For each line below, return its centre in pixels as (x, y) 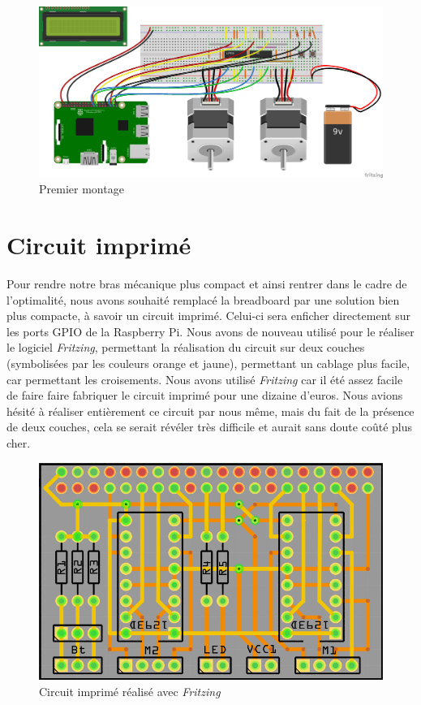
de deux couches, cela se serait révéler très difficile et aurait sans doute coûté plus (209, 427)
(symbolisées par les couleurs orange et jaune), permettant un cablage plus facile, (208, 363)
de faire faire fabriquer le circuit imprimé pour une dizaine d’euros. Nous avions (205, 395)
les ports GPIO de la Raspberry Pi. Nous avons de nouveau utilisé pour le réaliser (210, 331)
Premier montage (82, 189)
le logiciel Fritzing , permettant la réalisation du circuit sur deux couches (186, 347)
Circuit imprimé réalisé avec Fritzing (130, 691)
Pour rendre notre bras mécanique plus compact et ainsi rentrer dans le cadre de (207, 284)
